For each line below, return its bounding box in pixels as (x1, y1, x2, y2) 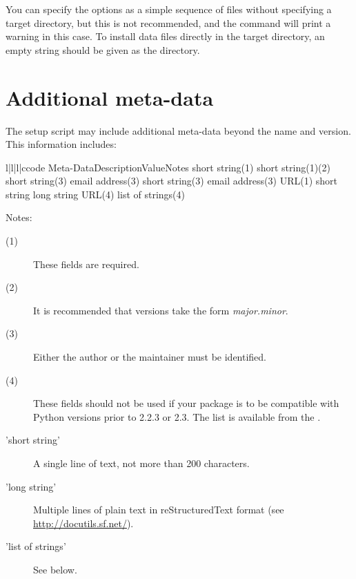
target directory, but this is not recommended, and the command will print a (6, 15, 331, 30)
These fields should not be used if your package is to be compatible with (33, 396, 339, 410)
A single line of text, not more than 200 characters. (33, 456, 250, 470)
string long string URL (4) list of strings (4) (6, 187, 185, 201)
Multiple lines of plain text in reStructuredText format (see (33, 502, 284, 517)
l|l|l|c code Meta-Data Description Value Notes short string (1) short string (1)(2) (6, 160, 330, 174)
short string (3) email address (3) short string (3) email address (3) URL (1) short (6, 173, 338, 188)
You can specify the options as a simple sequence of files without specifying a (6, 2, 332, 16)
